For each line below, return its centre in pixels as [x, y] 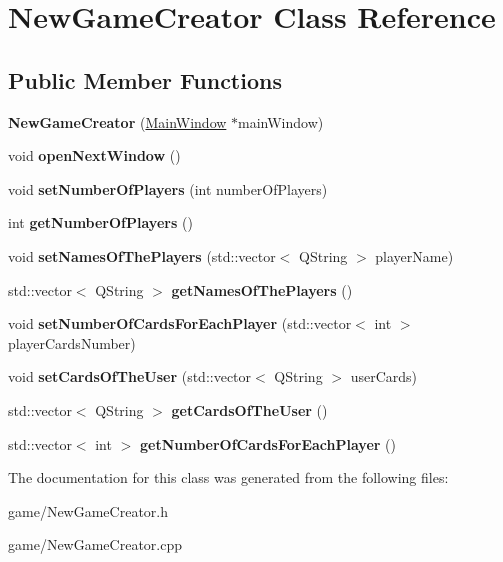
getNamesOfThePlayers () [262, 289]
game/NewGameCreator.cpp [95, 544]
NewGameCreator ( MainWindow [117, 121]
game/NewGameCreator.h [88, 510]
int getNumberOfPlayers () [100, 222]
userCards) [383, 376]
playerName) [414, 255]
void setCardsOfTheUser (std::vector [130, 376]
